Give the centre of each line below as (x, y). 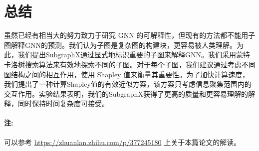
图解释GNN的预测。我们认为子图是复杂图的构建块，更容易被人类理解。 (120, 45)
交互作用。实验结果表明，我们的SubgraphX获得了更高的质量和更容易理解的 (126, 93)
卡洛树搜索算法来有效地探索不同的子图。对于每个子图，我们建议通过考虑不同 (130, 64)
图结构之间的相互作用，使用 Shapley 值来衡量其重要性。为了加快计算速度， (127, 74)
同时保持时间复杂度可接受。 (63, 103)
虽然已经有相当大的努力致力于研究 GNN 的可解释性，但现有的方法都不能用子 (130, 35)
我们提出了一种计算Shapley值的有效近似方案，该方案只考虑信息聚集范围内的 (128, 84)
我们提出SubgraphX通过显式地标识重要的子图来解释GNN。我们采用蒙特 (134, 55)
